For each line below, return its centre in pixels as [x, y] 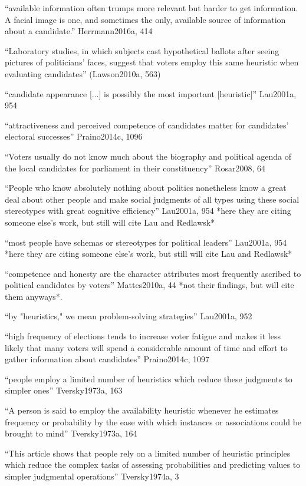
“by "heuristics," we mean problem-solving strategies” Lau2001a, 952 [129, 316]
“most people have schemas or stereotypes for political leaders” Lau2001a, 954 [146, 242]
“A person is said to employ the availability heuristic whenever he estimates [142, 410]
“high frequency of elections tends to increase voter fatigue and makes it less [143, 336]
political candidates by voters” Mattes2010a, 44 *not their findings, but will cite [149, 285]
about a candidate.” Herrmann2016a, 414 [79, 31]
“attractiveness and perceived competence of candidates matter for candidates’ [147, 125]
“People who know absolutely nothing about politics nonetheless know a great [146, 188]
